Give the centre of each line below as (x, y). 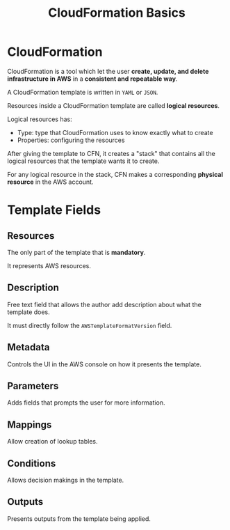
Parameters (33, 385)
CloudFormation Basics (117, 13)
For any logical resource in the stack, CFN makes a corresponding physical (115, 174)
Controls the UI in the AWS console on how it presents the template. (104, 364)
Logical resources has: (40, 119)
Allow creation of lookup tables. (52, 442)
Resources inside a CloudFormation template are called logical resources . (114, 105)
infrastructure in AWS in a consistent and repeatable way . (92, 79)
